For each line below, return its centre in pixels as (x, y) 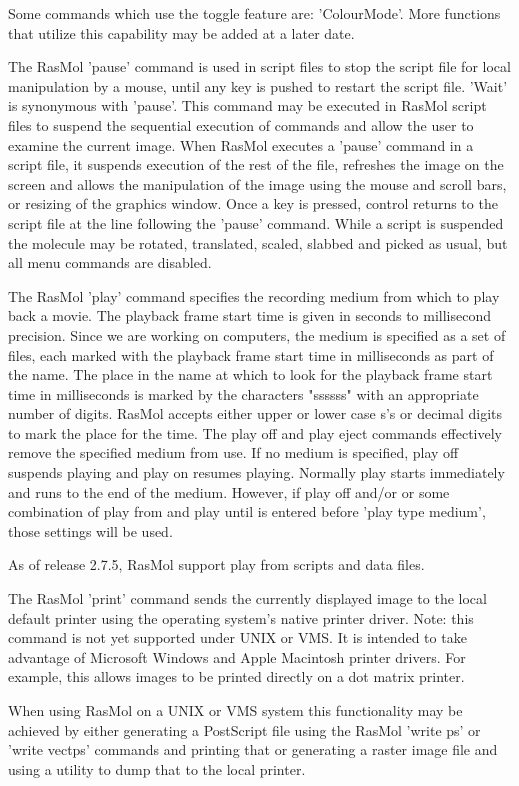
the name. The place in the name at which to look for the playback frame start (250, 374)
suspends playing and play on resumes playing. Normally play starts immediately (256, 472)
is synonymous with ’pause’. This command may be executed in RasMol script (247, 105)
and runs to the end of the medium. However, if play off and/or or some (229, 491)
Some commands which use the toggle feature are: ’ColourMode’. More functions (254, 13)
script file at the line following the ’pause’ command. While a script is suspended (256, 222)
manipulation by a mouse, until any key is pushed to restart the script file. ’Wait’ (258, 85)
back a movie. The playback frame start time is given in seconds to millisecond (250, 315)
